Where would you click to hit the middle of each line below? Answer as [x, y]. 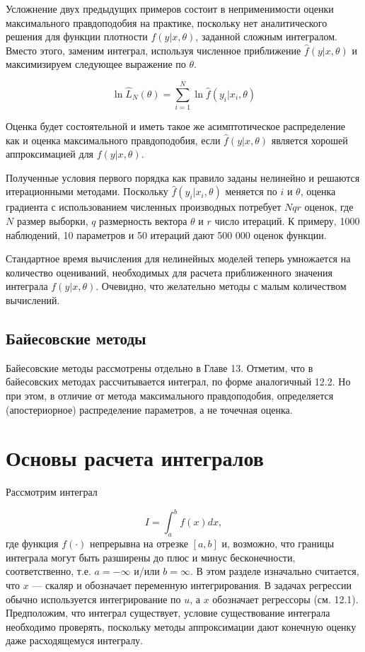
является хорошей [309, 140]
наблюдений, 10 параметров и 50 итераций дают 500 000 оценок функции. [166, 234]
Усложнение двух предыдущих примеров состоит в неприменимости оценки [170, 8]
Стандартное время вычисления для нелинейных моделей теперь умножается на [178, 258]
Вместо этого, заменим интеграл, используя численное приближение [153, 50]
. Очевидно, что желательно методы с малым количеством [221, 286]
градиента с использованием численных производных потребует [144, 207]
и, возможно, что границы [278, 543]
